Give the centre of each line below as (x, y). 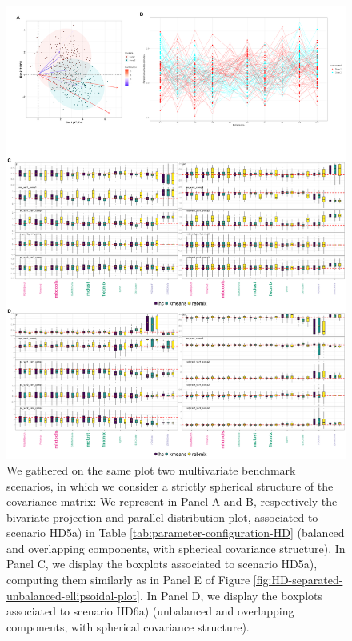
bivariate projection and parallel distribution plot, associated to (162, 517)
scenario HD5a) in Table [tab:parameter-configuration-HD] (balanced (176, 533)
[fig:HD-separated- (298, 580)
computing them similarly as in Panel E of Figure (128, 580)
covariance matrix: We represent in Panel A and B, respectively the (172, 501)
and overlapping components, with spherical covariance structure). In (176, 548)
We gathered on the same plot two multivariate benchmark (151, 469)
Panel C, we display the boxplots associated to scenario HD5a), (162, 564)
